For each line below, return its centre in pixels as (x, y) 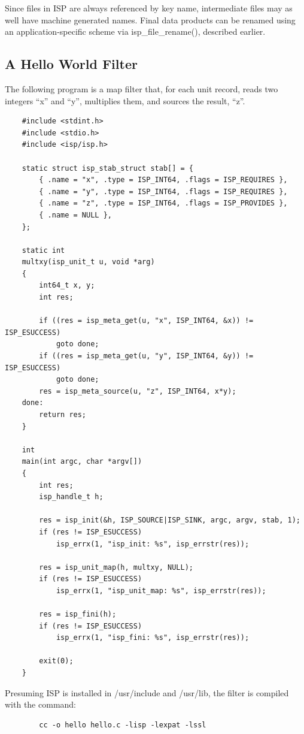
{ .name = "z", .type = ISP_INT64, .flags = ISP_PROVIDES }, (163, 203)
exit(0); (56, 661)
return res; (63, 415)
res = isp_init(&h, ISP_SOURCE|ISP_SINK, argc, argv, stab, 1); (170, 520)
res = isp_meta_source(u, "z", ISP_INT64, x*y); (138, 391)
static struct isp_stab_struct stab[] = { (107, 168)
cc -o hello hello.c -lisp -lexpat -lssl (123, 725)
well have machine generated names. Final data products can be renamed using (150, 19)
